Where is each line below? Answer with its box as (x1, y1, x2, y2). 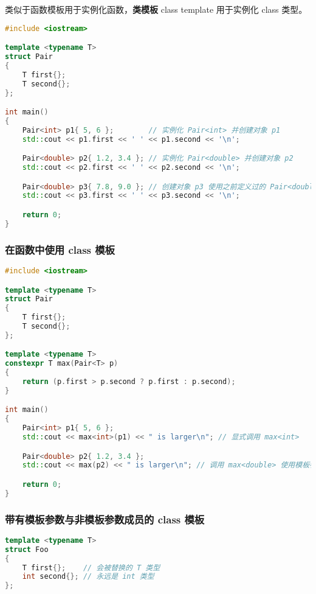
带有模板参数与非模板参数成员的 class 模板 (5, 511, 205, 526)
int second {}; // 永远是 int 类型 (22, 572, 154, 581)
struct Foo (5, 545, 49, 554)
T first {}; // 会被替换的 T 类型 (22, 563, 160, 572)
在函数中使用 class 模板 (5, 242, 115, 257)
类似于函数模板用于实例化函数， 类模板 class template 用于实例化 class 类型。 (5, 3, 307, 15)
